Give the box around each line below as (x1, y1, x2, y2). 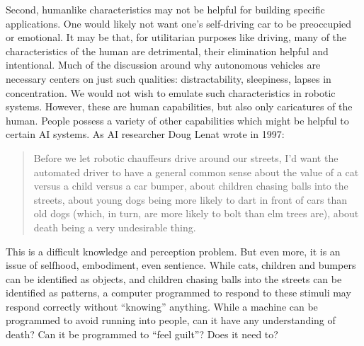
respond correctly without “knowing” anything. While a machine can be (6, 299, 318, 313)
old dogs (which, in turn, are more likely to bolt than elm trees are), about (33, 206, 359, 221)
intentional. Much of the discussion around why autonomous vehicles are (6, 57, 321, 72)
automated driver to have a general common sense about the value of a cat (33, 164, 359, 179)
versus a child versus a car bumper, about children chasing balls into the (33, 178, 348, 193)
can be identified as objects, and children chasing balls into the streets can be (6, 271, 342, 286)
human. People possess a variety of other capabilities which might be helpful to (6, 113, 349, 127)
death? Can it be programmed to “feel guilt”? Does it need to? (6, 327, 278, 342)
